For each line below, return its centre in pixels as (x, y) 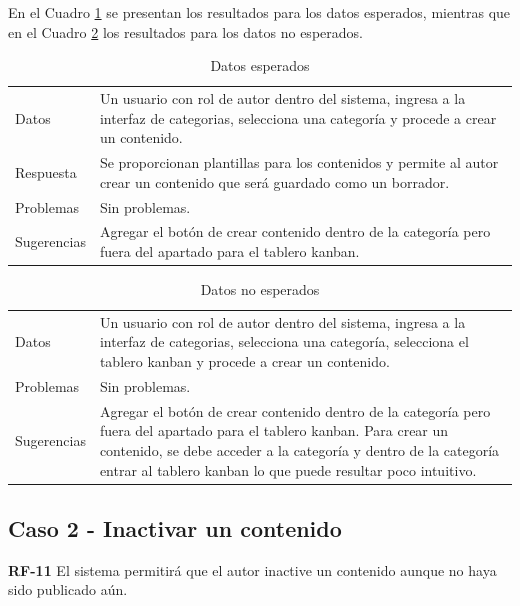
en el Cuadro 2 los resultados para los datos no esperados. (185, 31)
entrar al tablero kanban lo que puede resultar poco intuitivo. (288, 469)
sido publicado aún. (68, 589)
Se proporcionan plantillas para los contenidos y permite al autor (299, 162)
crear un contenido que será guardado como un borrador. (274, 181)
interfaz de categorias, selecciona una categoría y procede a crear (298, 117)
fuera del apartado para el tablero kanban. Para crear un (274, 430)
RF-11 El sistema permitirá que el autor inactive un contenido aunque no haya (252, 569)
